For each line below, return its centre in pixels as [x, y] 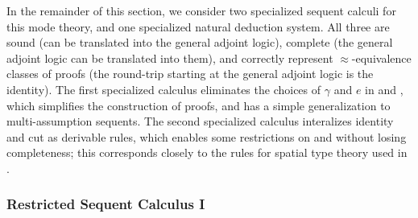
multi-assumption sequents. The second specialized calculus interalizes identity [200, 121]
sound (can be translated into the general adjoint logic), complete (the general [200, 42]
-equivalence [381, 58]
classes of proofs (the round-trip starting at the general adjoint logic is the [190, 74]
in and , [384, 89]
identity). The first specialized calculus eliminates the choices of [164, 89]
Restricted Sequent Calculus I [106, 204]
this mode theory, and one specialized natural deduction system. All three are [198, 26]
